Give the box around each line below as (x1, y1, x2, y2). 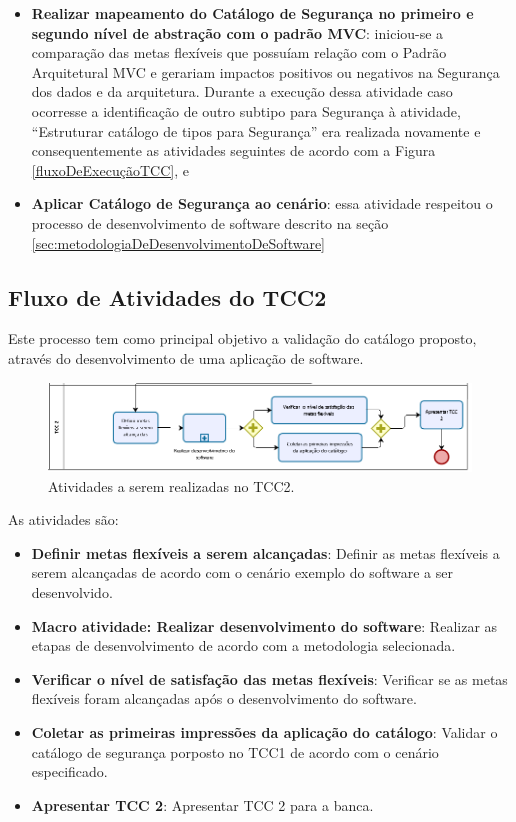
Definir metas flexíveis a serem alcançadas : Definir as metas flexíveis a (31, 542, 500, 563)
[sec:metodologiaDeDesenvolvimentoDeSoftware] (31, 232, 325, 253)
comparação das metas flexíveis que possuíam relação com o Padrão (31, 42, 447, 63)
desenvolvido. (31, 582, 113, 603)
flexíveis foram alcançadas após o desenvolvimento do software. (31, 688, 417, 709)
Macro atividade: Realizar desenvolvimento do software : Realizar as (31, 615, 498, 636)
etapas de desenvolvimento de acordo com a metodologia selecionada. (31, 635, 456, 656)
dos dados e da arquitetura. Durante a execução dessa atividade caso (31, 81, 453, 102)
